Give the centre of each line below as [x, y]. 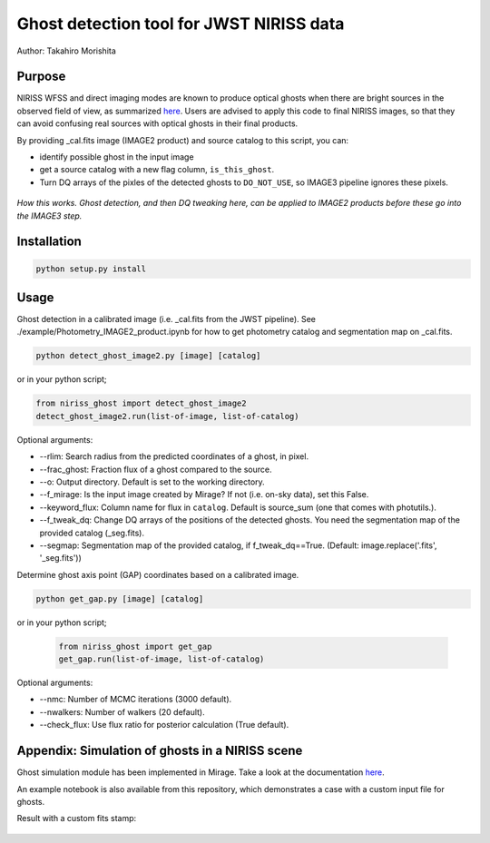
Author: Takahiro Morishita [67, 51]
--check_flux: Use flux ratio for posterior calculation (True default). [164, 725]
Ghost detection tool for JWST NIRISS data [181, 24]
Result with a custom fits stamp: [77, 818]
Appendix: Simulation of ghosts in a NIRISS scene [160, 751]
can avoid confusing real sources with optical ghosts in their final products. [157, 123]
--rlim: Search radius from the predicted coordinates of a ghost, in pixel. [174, 456]
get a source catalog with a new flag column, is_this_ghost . [157, 170]
